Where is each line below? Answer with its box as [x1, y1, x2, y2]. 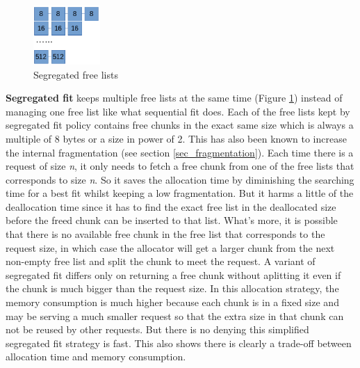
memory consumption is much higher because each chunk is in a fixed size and [6, 295, 339, 310]
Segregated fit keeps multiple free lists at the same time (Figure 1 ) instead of [6, 90, 343, 105]
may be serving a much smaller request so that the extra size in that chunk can [6, 308, 344, 323]
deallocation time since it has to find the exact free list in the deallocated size [6, 199, 336, 214]
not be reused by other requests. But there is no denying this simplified [6, 322, 309, 337]
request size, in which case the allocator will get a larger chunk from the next [6, 240, 335, 255]
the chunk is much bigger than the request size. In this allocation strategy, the [6, 281, 339, 296]
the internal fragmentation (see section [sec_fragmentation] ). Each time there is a [6, 145, 354, 159]
